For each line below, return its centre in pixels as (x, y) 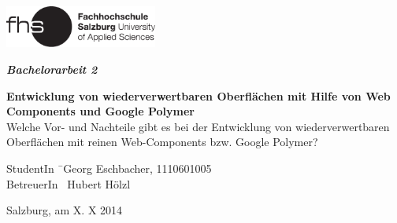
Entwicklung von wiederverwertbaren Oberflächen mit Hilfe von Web (198, 95)
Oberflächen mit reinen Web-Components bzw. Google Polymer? (162, 142)
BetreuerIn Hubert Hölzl (69, 183)
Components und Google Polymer (100, 111)
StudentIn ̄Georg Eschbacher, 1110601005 (109, 168)
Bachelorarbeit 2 (52, 69)
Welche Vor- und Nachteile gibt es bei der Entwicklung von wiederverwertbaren (198, 126)
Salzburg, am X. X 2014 (65, 210)
